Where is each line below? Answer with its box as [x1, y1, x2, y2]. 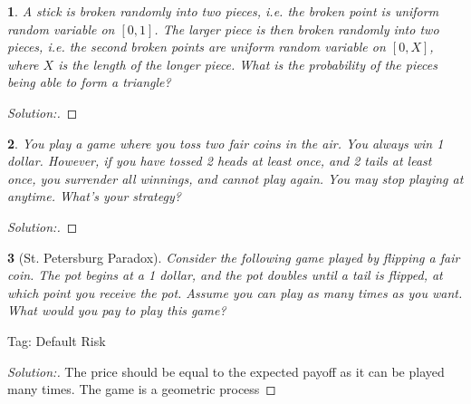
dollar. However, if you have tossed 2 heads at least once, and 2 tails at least [7, 151, 432, 170]
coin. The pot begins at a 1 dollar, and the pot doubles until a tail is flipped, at [7, 265, 443, 284]
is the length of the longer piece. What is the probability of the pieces [58, 54, 437, 73]
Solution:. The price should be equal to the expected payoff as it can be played [7, 361, 445, 380]
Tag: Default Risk [7, 331, 106, 350]
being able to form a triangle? [7, 72, 171, 91]
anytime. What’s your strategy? [7, 187, 181, 206]
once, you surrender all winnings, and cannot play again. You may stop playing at [7, 168, 464, 188]
